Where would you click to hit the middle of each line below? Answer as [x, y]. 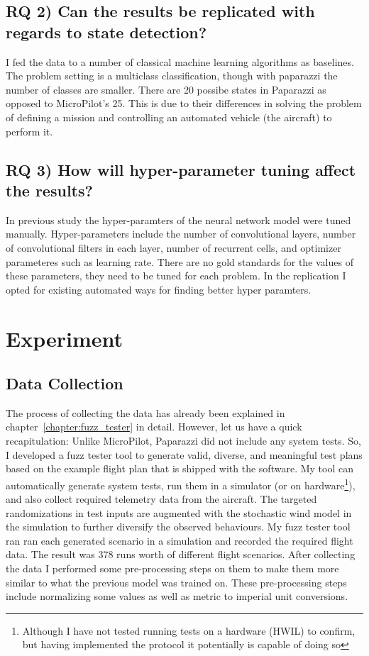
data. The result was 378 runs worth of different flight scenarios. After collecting [181, 554]
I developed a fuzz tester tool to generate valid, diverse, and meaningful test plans [184, 454]
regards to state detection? [106, 32]
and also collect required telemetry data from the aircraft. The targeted [161, 499]
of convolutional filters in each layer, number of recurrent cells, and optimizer [174, 247]
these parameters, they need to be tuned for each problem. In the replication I [176, 276]
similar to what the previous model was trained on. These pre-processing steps [176, 582]
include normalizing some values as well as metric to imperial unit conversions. [177, 596]
